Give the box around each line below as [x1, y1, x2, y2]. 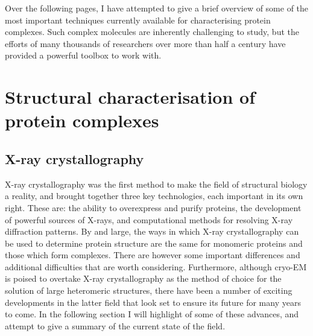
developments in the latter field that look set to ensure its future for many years [5, 296, 301, 308]
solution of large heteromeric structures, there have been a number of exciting [5, 284, 292, 297]
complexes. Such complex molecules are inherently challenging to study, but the [5, 25, 299, 38]
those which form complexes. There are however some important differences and [5, 249, 300, 261]
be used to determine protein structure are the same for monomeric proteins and [5, 236, 303, 249]
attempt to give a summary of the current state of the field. [5, 319, 226, 332]
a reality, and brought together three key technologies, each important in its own [5, 189, 303, 202]
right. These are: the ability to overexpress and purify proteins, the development [5, 201, 302, 214]
